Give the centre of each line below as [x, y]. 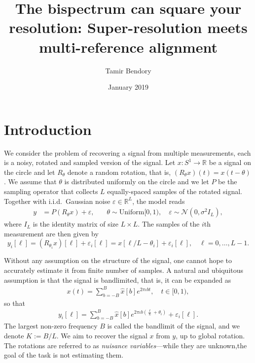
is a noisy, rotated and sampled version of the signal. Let [90, 162]
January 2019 [128, 87]
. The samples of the [169, 224]
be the [228, 181]
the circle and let [30, 172]
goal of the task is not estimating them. [64, 355]
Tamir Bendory [128, 70]
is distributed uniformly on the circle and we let [137, 181]
